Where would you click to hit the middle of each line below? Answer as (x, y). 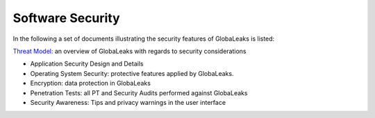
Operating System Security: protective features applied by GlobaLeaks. (132, 73)
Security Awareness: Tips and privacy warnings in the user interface (128, 102)
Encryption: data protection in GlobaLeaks (90, 83)
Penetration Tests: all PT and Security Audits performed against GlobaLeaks (139, 92)
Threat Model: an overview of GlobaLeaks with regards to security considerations (130, 51)
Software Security (67, 18)
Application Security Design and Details (87, 64)
